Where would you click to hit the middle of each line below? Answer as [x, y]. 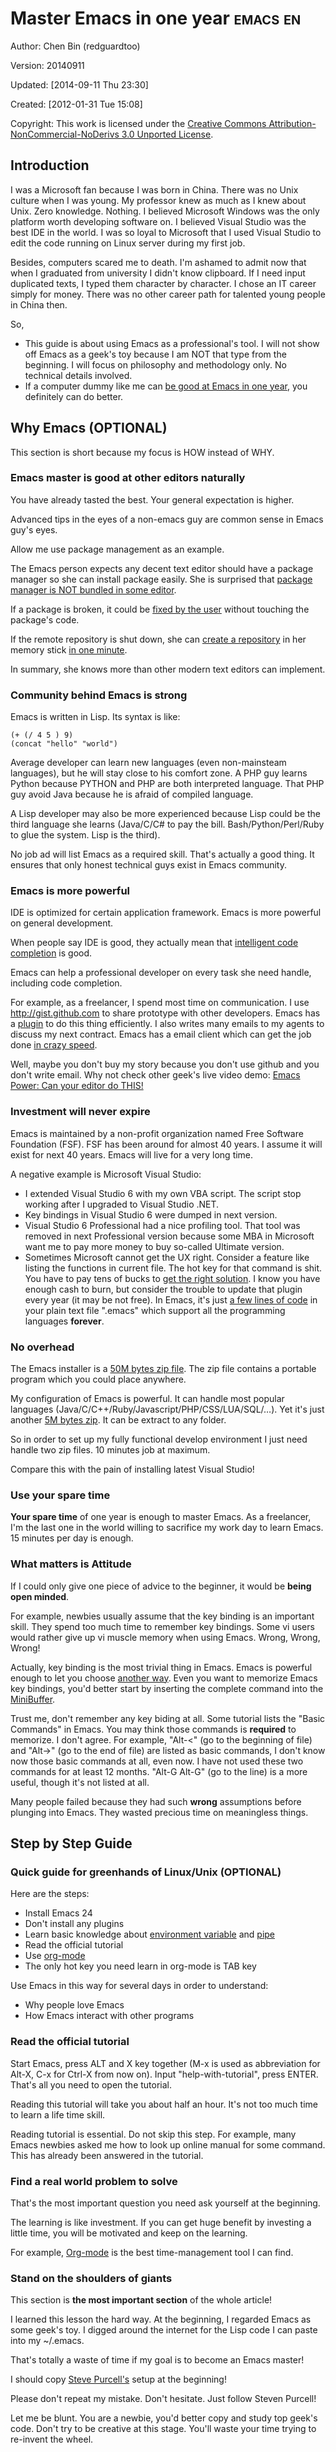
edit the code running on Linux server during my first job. [128, 243]
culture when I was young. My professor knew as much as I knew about [158, 200]
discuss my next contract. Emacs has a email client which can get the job [161, 1034]
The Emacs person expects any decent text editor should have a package [162, 568]
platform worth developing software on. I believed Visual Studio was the [158, 221]
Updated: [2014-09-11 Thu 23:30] [79, 84]
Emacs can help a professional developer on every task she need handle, [161, 973]
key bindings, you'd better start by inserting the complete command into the [167, 1688]
